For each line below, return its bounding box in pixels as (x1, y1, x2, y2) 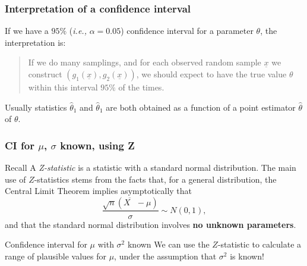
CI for (5, 137, 34, 152)
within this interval (28, 81, 98, 93)
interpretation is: (5, 36, 66, 48)
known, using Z (60, 137, 135, 152)
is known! (230, 249, 264, 262)
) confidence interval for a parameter (121, 24, 254, 37)
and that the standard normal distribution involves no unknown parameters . (5, 218, 296, 230)
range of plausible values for (5, 249, 106, 262)
